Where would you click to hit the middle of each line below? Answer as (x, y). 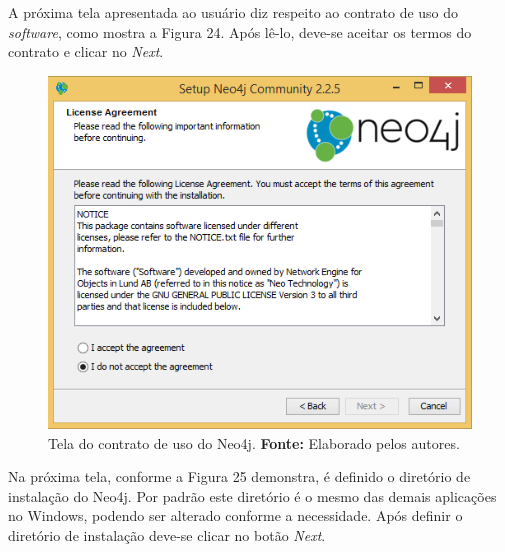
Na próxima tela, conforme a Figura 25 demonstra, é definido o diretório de (239, 476)
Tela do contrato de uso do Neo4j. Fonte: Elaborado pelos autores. (254, 442)
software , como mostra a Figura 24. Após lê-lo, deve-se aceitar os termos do (240, 31)
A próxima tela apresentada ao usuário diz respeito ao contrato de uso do (233, 12)
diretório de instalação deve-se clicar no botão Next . (167, 534)
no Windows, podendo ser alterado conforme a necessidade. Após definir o (235, 515)
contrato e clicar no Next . (86, 51)
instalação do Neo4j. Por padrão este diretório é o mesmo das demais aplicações (252, 495)
